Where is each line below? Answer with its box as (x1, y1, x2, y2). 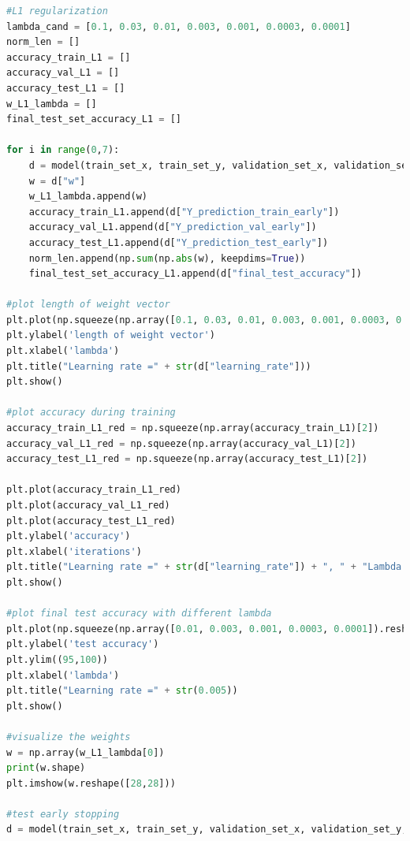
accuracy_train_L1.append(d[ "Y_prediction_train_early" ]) (28, 206, 340, 218)
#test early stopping (6, 808, 120, 820)
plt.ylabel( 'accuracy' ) (6, 530, 131, 542)
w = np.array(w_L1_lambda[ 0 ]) (6, 746, 165, 758)
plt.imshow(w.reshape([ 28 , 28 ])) (6, 777, 176, 789)
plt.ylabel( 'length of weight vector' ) (6, 329, 215, 341)
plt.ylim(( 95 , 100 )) (6, 653, 108, 665)
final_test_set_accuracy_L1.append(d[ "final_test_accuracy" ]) (28, 268, 363, 280)
